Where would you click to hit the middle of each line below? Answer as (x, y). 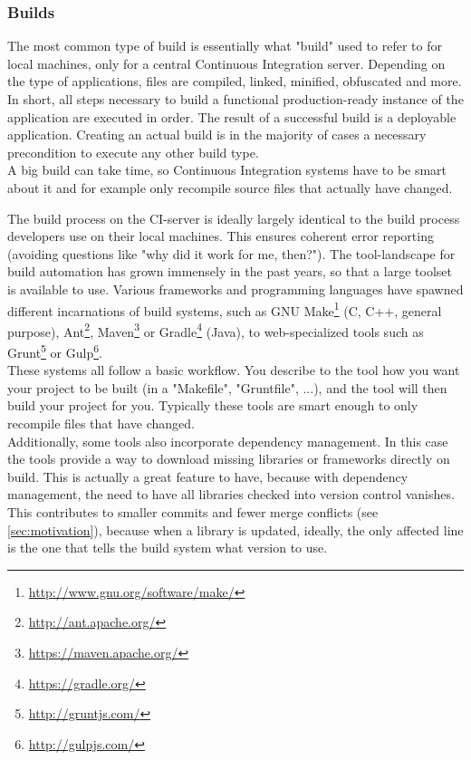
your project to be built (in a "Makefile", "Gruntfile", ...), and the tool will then (227, 387)
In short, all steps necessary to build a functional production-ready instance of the (235, 99)
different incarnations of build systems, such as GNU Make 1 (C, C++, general (225, 309)
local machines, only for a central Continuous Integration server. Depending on (226, 63)
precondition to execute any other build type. (133, 152)
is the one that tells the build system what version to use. (168, 548)
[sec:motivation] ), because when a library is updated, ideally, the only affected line (235, 529)
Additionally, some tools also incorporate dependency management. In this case (228, 441)
